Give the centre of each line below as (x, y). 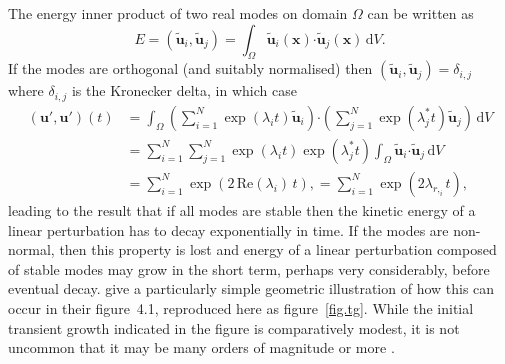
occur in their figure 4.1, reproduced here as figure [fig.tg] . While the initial (241, 307)
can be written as (420, 13)
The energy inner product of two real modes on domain (178, 13)
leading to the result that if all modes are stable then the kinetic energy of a (242, 209)
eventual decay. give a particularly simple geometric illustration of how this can (251, 288)
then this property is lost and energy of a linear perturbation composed (278, 249)
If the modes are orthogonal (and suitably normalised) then (190, 68)
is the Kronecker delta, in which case (184, 90)
